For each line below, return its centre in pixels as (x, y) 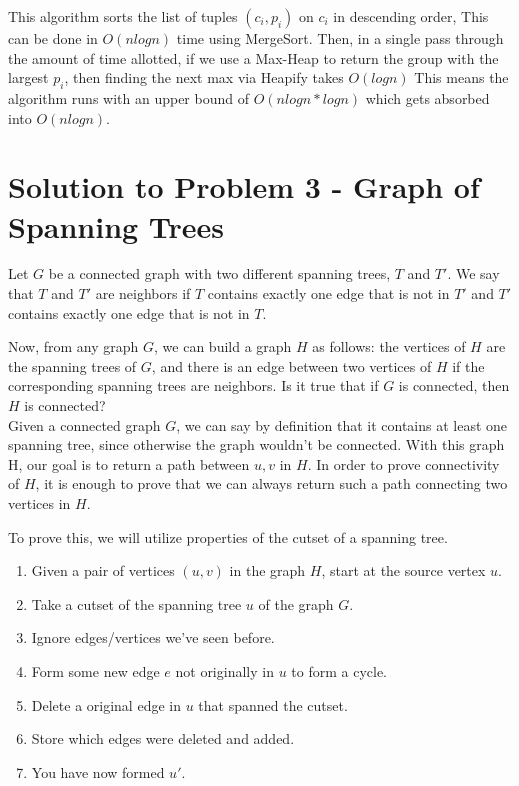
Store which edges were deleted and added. (163, 738)
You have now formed (98, 771)
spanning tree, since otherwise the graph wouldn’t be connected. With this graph (256, 444)
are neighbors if (143, 293)
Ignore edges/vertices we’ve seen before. (153, 637)
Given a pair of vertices (103, 570)
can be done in (53, 38)
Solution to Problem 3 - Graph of (244, 186)
